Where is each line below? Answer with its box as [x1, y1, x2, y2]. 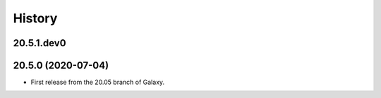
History [13, 10, 58, 26]
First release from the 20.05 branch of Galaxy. [30, 78, 165, 87]
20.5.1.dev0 [13, 37, 66, 49]
